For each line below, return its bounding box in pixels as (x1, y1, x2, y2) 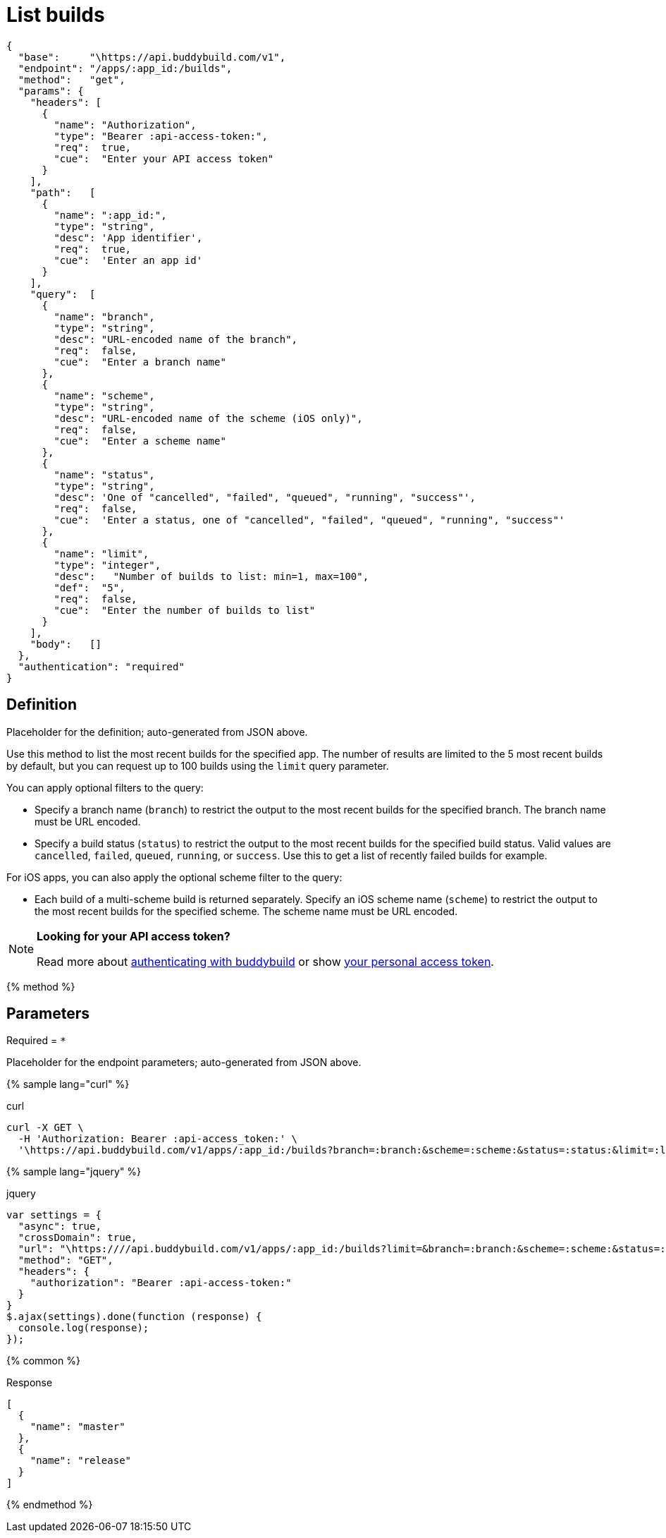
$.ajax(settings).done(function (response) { (6, 1311, 262, 1323)
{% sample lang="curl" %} (6, 1078, 130, 1091)
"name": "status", (54, 468, 155, 480)
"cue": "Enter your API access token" (54, 152, 274, 164)
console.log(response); (18, 1322, 149, 1334)
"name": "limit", (54, 547, 149, 559)
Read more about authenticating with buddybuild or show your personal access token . (37, 954, 494, 969)
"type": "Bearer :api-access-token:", (54, 130, 268, 142)
